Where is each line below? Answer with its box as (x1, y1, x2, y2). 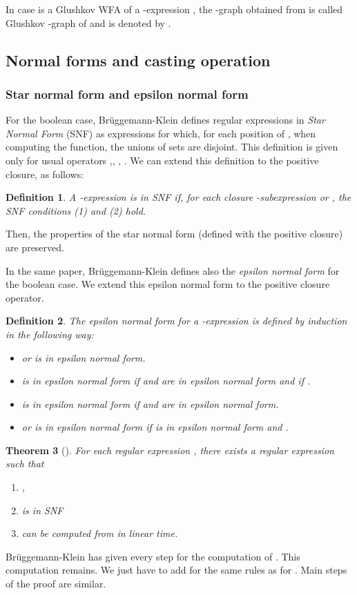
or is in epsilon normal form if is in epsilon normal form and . (21, 420, 289, 434)
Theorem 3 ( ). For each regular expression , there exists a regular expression (6, 442, 334, 457)
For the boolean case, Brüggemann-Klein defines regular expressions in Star (6, 113, 325, 127)
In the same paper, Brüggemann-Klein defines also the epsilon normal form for (6, 263, 340, 277)
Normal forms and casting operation (6, 49, 271, 70)
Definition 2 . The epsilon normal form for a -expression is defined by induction (6, 313, 347, 328)
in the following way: (6, 326, 94, 341)
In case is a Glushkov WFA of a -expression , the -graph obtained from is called (6, 2, 343, 16)
